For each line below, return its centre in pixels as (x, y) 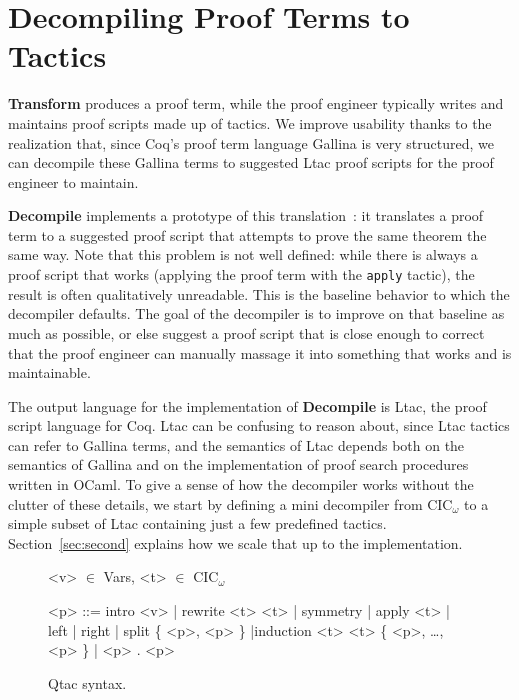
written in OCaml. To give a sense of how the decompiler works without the (241, 484)
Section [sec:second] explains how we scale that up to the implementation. (235, 542)
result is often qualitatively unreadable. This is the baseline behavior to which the (259, 293)
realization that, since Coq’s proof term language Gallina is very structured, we (251, 142)
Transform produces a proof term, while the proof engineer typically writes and (256, 103)
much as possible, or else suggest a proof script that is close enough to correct (246, 332)
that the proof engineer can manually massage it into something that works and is (260, 352)
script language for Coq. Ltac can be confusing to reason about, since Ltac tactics (259, 425)
